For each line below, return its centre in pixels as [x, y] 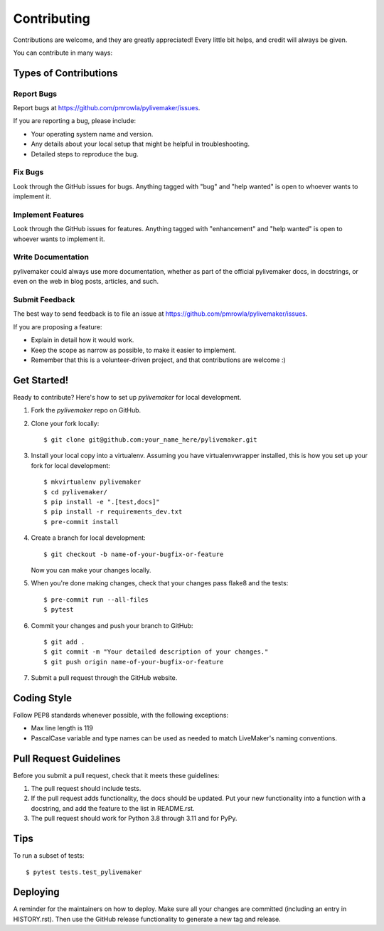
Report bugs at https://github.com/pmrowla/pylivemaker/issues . [107, 108]
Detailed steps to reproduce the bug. [85, 154]
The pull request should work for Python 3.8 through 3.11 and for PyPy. [134, 819]
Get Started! [41, 380]
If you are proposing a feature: [58, 326]
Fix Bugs [28, 172]
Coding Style [43, 698]
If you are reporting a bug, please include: [75, 121]
